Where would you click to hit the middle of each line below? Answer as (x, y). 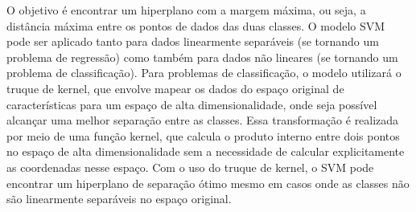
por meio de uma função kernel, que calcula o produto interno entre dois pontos (203, 135)
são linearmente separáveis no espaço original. (119, 199)
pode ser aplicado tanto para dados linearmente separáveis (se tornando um (193, 41)
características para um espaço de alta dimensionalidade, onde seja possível (192, 104)
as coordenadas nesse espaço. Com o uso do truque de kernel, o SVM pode (190, 167)
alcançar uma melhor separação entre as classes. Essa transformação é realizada (203, 120)
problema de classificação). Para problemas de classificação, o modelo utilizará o (204, 73)
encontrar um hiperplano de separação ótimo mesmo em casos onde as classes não (208, 183)
